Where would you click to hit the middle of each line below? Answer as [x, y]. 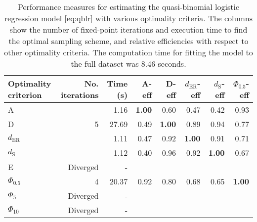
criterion [25, 95]
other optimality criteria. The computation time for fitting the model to [128, 52]
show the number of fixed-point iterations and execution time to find [128, 29]
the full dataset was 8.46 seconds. [128, 64]
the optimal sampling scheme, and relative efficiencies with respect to [128, 41]
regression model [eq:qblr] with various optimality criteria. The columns [128, 18]
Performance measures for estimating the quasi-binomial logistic [128, 7]
